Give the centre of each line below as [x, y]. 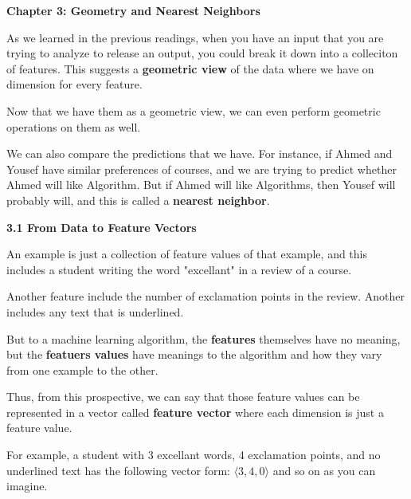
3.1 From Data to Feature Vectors [102, 227]
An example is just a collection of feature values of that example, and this [187, 254]
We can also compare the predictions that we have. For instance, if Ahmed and [200, 153]
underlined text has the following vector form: [118, 470]
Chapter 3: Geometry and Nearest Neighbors [133, 10]
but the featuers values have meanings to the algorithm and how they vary [194, 354]
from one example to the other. [82, 369]
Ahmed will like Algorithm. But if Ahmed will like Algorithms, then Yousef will [201, 185]
